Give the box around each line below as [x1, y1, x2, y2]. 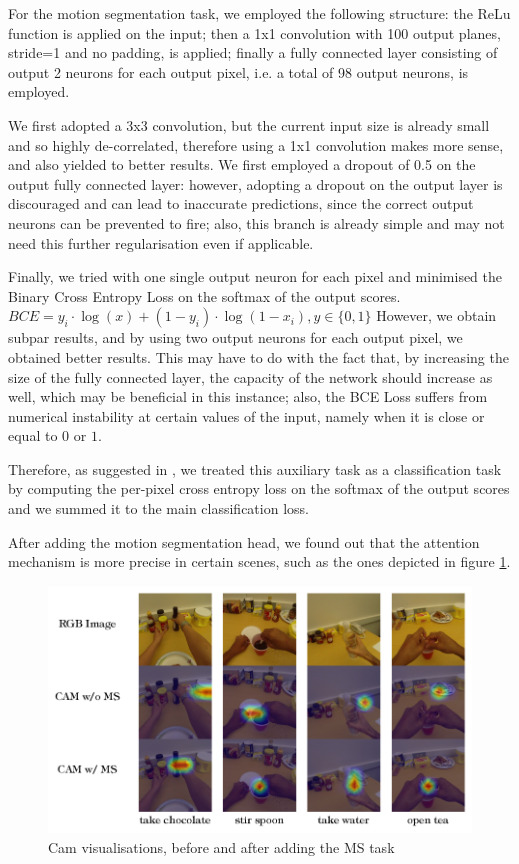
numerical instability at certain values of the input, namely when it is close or [8, 405, 485, 426]
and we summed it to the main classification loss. [8, 498, 309, 519]
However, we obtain [376, 305, 497, 326]
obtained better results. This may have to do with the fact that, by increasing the [8, 346, 509, 367]
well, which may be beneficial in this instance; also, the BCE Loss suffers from [8, 386, 488, 407]
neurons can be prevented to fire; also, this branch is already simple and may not [8, 212, 505, 233]
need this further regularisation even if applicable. [8, 232, 314, 253]
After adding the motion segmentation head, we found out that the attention [8, 531, 480, 552]
